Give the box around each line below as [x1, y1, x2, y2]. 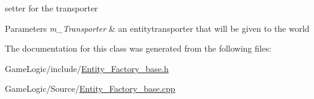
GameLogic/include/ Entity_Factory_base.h [5, 62, 169, 74]
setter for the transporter [5, 2, 98, 14]
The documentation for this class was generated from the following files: [5, 42, 272, 55]
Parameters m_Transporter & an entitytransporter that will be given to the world [5, 22, 310, 34]
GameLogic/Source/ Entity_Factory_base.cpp [5, 82, 175, 95]
